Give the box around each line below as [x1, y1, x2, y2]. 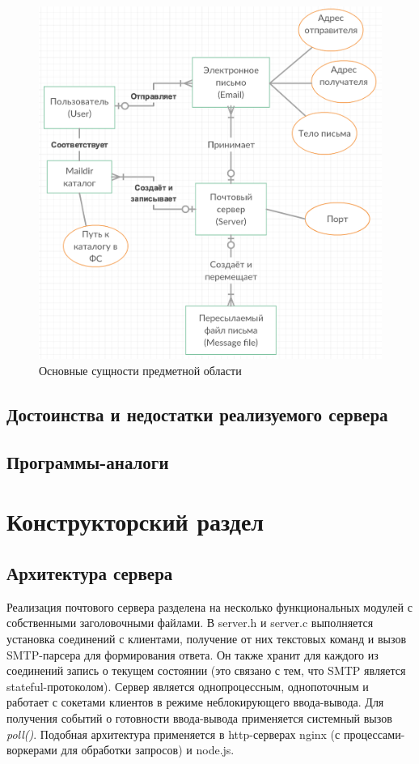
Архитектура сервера [6, 560, 173, 585]
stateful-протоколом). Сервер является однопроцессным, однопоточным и [6, 677, 369, 694]
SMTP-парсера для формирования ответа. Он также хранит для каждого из [6, 646, 379, 663]
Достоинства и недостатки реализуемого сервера [6, 402, 388, 427]
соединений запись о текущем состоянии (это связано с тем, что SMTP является [6, 662, 406, 679]
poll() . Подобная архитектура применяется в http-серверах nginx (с [6, 725, 341, 742]
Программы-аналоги [6, 449, 169, 474]
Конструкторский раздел [6, 505, 265, 538]
